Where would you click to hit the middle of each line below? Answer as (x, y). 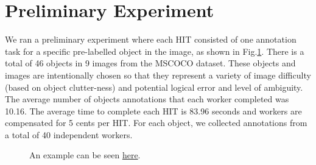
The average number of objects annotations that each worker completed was (147, 99)
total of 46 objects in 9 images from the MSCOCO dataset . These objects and (150, 63)
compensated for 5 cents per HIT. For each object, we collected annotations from (156, 123)
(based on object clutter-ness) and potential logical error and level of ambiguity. (154, 87)
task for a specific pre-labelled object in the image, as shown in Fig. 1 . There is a (155, 51)
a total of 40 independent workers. (69, 134)
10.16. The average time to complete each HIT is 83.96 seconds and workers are (153, 111)
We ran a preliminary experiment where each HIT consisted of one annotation (151, 39)
